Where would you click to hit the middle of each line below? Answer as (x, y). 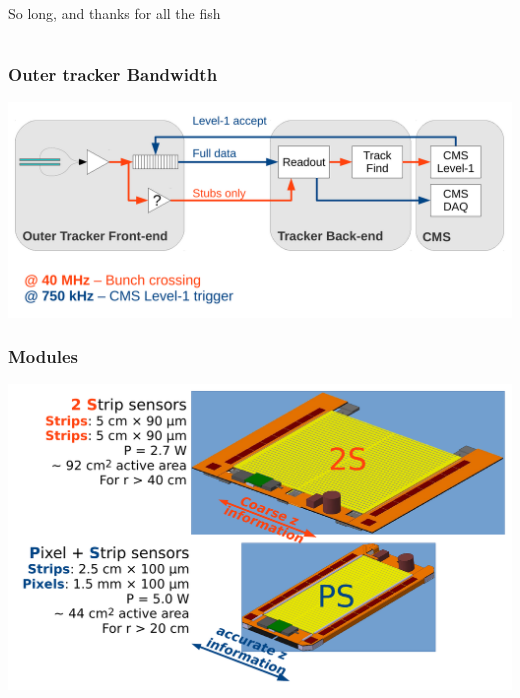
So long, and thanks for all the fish (114, 13)
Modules (43, 356)
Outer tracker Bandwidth (113, 73)
